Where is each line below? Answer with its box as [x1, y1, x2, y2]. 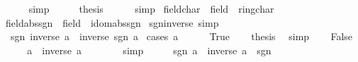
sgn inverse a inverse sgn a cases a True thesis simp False [10, 29, 353, 44]
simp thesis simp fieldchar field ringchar [28, 1, 274, 15]
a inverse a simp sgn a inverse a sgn [27, 42, 272, 57]
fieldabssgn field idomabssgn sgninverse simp [5, 15, 219, 30]
